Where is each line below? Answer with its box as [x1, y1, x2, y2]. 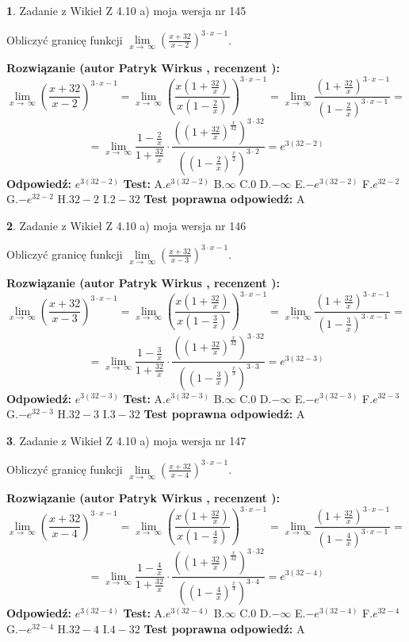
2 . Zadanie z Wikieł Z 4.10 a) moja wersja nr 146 [6, 217, 247, 233]
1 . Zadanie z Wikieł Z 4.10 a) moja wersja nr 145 [6, 2, 247, 18]
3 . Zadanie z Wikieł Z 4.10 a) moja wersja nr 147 [6, 432, 247, 448]
